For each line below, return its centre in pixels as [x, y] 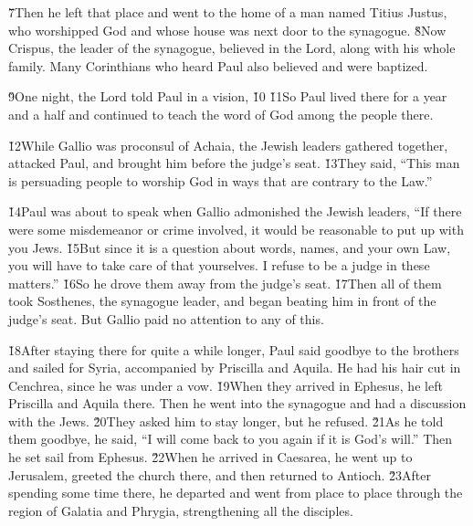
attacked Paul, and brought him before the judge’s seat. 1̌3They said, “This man [234, 163]
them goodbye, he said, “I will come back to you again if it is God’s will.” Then [231, 439]
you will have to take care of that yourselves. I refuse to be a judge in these [219, 265]
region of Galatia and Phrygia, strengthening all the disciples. [181, 510]
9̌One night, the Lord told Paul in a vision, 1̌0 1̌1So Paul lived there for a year [228, 96]
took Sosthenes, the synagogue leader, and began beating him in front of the [222, 301]
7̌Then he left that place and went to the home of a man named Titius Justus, [228, 12]
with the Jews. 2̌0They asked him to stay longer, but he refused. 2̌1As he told [226, 421]
